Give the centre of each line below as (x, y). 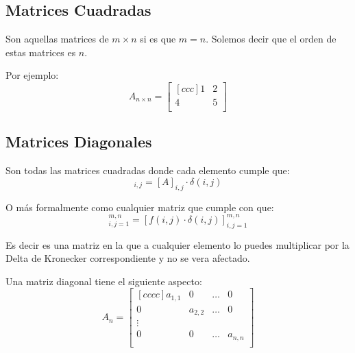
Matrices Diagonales (79, 142)
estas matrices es (41, 52)
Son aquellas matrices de (57, 39)
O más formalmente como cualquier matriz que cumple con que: (140, 207)
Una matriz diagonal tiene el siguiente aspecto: (104, 281)
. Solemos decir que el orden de (271, 39)
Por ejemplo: (32, 75)
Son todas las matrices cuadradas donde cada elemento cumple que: (148, 170)
